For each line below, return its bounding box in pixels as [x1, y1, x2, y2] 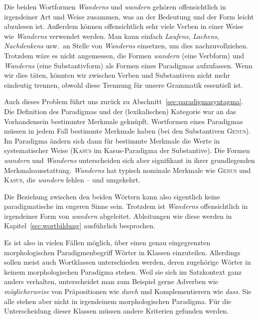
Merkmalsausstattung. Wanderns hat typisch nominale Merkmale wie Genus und [4, 164, 251, 175]
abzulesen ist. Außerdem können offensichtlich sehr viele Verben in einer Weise [4, 21, 244, 31]
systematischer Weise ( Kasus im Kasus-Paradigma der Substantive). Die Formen [4, 145, 250, 156]
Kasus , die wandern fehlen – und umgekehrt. [4, 174, 140, 185]
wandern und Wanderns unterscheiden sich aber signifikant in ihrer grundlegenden [4, 155, 255, 165]
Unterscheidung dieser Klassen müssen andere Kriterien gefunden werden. [4, 306, 229, 316]
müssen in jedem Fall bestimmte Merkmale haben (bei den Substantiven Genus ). [4, 126, 251, 136]
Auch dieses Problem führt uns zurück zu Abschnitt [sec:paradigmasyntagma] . [4, 96, 244, 107]
